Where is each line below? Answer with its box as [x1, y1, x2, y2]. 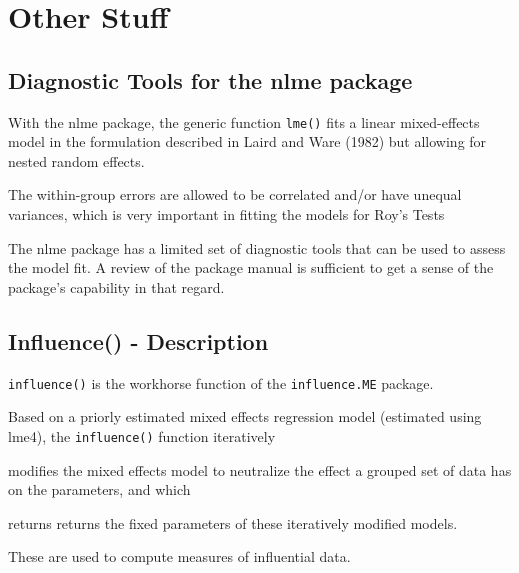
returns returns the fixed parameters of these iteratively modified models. [8, 512, 458, 533]
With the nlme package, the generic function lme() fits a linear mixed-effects [8, 111, 480, 132]
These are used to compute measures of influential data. [8, 546, 351, 567]
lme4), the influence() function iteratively [8, 425, 276, 446]
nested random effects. [8, 150, 145, 171]
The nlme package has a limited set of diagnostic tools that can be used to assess [8, 237, 506, 258]
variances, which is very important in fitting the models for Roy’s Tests [8, 204, 445, 225]
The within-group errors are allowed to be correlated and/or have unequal [8, 184, 462, 205]
